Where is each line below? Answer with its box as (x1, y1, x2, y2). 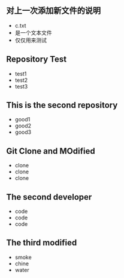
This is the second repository (6, 100, 118, 111)
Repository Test (6, 54, 67, 65)
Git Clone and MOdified (6, 146, 95, 156)
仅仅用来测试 (14, 36, 47, 44)
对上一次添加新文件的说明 (6, 5, 101, 16)
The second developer (6, 192, 92, 202)
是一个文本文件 (14, 29, 52, 36)
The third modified (6, 238, 77, 248)
